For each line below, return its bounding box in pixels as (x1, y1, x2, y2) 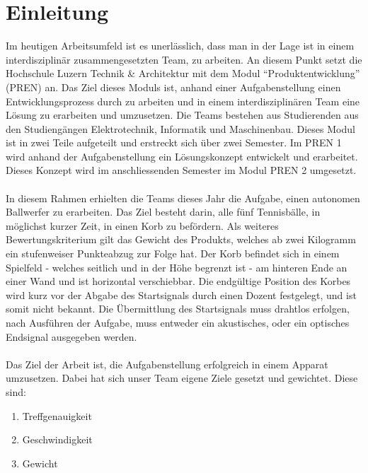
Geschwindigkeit (22, 432, 93, 447)
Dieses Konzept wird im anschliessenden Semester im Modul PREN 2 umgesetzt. (6, 163, 357, 177)
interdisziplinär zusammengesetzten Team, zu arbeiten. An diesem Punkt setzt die (6, 52, 362, 66)
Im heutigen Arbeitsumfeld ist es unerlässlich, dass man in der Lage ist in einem (6, 38, 355, 53)
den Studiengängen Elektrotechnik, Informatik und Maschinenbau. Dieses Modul (6, 121, 355, 136)
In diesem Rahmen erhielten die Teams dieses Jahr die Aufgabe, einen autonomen (6, 190, 360, 205)
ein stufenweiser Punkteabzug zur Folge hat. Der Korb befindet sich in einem (6, 246, 340, 261)
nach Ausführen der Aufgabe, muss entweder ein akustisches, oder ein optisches (6, 315, 350, 329)
